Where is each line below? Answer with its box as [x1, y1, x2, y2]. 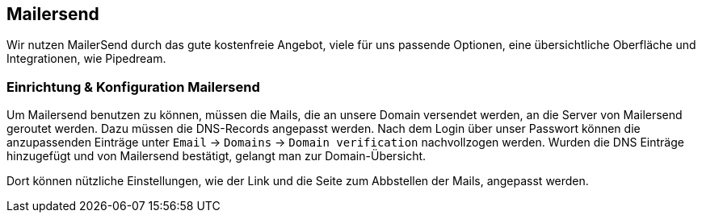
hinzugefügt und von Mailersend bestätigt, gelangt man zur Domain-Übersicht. [6, 149, 427, 163]
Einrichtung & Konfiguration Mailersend [6, 78, 260, 95]
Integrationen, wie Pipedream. [6, 52, 166, 66]
